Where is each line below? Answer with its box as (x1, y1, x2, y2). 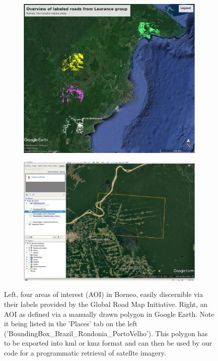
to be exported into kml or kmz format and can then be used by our (4, 338, 212, 348)
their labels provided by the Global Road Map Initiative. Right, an (4, 298, 208, 309)
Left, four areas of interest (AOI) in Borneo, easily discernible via (4, 289, 203, 299)
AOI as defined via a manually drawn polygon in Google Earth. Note (4, 308, 215, 319)
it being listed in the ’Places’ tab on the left (4, 318, 138, 329)
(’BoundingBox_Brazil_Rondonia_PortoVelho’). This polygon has (4, 328, 208, 338)
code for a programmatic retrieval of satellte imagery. (4, 347, 166, 358)
